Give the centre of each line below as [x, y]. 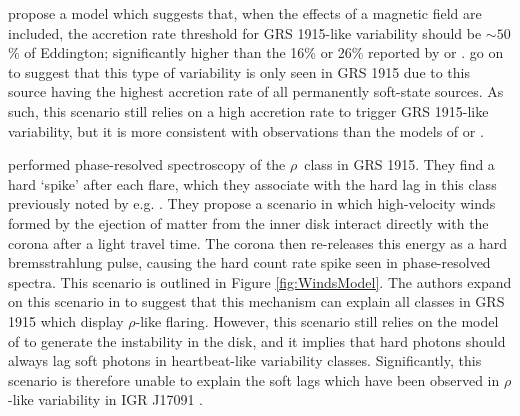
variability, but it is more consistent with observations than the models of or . [246, 130]
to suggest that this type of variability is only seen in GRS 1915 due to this [239, 71]
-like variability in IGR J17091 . [105, 399]
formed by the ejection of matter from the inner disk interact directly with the [248, 222]
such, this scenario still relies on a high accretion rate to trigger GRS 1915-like [248, 110]
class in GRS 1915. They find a [399, 164]
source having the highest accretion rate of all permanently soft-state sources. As [256, 91]
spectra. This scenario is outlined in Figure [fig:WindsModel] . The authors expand [260, 281]
